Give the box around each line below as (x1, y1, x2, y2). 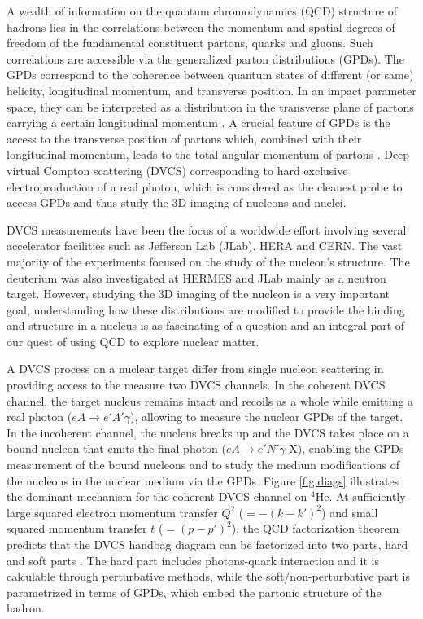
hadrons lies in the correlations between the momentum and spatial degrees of (7, 18, 395, 35)
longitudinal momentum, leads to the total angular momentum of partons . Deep (7, 146, 410, 163)
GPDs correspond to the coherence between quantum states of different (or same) (7, 66, 414, 83)
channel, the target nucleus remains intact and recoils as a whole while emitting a (7, 392, 414, 409)
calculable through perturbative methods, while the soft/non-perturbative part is (7, 568, 410, 585)
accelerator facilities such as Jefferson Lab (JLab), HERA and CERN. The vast (7, 237, 403, 254)
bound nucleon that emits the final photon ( (7, 440, 227, 457)
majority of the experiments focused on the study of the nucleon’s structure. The (7, 252, 410, 270)
